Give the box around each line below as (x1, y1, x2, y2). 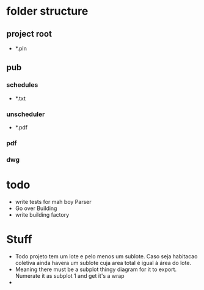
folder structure (6, 4, 89, 18)
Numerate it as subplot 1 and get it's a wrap (15, 272, 125, 279)
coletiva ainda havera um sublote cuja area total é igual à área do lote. (15, 259, 191, 266)
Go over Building (15, 205, 57, 212)
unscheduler (6, 110, 45, 118)
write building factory (15, 211, 70, 218)
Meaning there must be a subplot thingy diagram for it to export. (15, 266, 177, 273)
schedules (6, 81, 38, 89)
